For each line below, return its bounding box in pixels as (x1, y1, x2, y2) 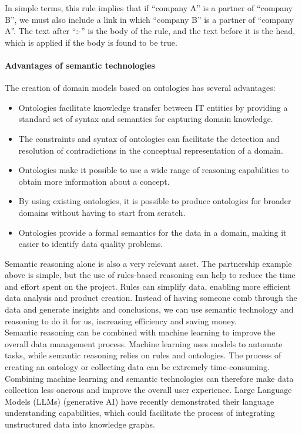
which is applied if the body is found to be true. (5, 36, 177, 48)
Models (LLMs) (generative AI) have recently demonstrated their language (5, 395, 274, 407)
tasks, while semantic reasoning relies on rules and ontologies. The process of (5, 349, 281, 361)
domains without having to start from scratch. (18, 206, 186, 218)
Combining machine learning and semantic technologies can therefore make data (5, 372, 294, 384)
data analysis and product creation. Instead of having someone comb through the (5, 291, 297, 304)
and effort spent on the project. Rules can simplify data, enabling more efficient (5, 280, 291, 292)
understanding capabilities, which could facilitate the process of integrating (5, 406, 275, 419)
